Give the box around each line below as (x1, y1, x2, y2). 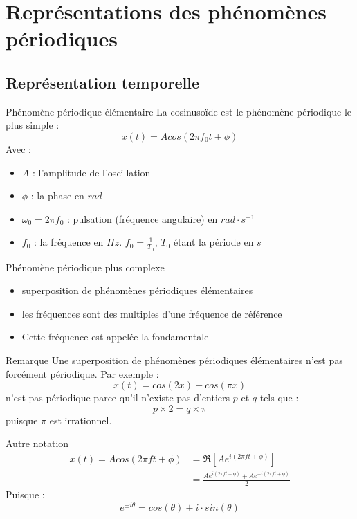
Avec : (6, 141, 31, 156)
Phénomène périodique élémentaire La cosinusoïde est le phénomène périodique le (6, 104, 352, 118)
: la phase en (30, 188, 84, 203)
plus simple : (6, 118, 59, 132)
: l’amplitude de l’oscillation (32, 165, 151, 179)
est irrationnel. (49, 412, 112, 427)
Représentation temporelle (6, 71, 199, 93)
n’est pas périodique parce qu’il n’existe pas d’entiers (6, 390, 230, 405)
